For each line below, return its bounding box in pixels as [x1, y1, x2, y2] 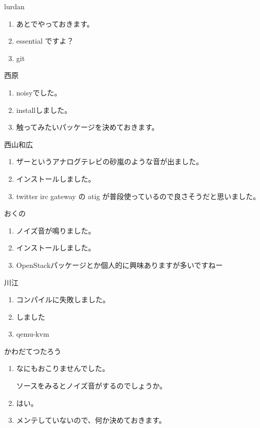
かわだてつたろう [4, 345, 61, 356]
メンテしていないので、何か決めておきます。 [16, 415, 166, 425]
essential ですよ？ [16, 35, 74, 46]
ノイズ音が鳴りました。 [16, 225, 96, 236]
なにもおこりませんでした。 [16, 363, 109, 374]
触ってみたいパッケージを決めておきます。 [16, 122, 159, 132]
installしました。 [16, 104, 72, 115]
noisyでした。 [16, 87, 62, 98]
